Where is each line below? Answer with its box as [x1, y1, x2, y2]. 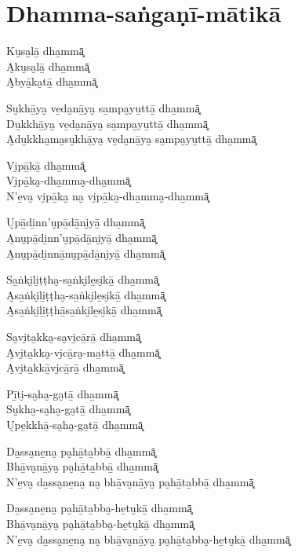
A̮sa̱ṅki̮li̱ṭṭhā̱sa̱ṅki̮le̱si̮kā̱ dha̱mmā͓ [6, 302, 162, 318]
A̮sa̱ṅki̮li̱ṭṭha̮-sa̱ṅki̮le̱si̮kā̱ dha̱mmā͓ [6, 286, 165, 302]
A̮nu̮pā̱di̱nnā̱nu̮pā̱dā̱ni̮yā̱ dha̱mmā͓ [6, 244, 165, 261]
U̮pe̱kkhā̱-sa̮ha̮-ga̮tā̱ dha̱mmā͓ [6, 416, 144, 432]
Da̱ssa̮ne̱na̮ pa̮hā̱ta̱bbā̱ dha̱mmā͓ [6, 442, 156, 459]
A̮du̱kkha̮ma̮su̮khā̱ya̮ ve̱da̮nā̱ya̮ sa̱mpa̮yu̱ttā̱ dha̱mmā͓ [6, 130, 256, 147]
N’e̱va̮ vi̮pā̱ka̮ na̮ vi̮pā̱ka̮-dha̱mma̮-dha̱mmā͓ [6, 187, 209, 203]
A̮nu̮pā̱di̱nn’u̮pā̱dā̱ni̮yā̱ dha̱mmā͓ [6, 229, 157, 246]
